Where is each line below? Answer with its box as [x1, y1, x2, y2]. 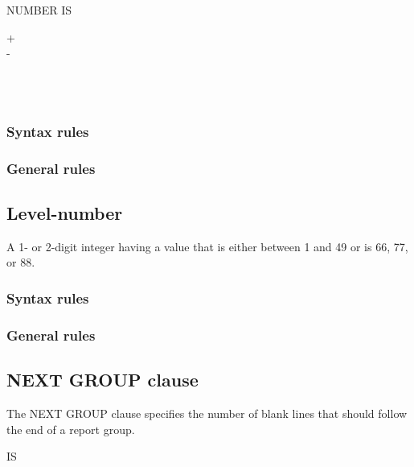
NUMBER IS [6, 2, 72, 18]
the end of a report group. [6, 420, 135, 437]
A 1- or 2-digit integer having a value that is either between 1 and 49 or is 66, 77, [6, 238, 408, 254]
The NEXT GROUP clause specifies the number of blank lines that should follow [6, 404, 408, 421]
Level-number [6, 200, 123, 225]
